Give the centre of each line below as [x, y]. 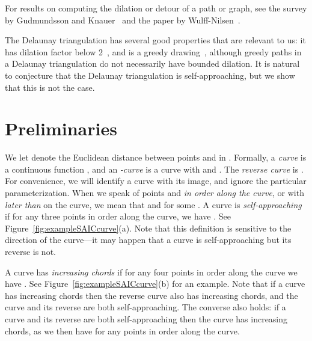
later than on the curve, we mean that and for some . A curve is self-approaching [153, 204]
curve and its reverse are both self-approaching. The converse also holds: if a [145, 307]
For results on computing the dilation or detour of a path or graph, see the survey [156, 8]
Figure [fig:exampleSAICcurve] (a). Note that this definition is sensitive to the [148, 228]
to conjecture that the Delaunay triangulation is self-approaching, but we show [150, 75]
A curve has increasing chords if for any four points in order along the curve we [151, 272]
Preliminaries [61, 128]
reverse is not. [30, 252]
